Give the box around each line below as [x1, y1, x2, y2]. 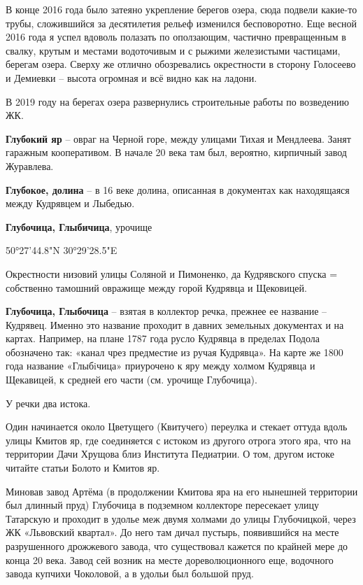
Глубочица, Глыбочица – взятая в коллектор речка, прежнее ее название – [6, 304, 327, 318]
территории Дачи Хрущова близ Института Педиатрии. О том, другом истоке [6, 446, 334, 461]
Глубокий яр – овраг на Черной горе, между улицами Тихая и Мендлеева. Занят [6, 131, 351, 146]
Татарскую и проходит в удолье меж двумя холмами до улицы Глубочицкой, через [6, 511, 356, 526]
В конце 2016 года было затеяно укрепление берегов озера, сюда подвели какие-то [6, 2, 357, 16]
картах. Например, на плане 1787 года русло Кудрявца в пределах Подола [6, 331, 320, 346]
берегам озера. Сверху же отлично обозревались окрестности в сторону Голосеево [6, 57, 356, 71]
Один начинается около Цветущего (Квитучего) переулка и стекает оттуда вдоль [6, 419, 348, 434]
